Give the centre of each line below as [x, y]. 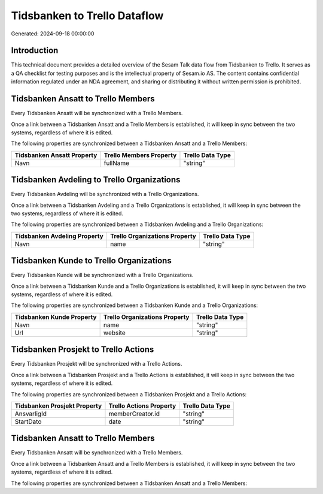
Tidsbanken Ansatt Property [56, 155]
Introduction [35, 51]
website [114, 333]
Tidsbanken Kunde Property [56, 317]
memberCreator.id [134, 414]
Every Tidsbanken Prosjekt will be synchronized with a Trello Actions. [97, 364]
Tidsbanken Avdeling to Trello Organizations [96, 180]
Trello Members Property [140, 155]
